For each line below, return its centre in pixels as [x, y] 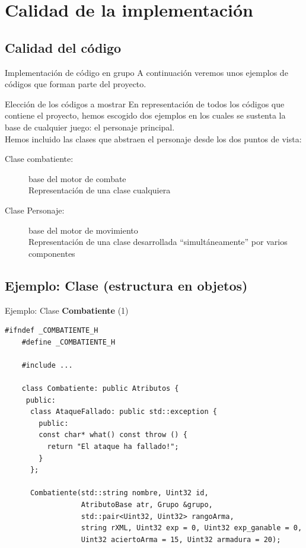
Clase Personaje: [35, 210]
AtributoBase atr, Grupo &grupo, [147, 505]
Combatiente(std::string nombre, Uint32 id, [119, 493]
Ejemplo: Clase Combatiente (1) [67, 310]
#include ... [47, 365]
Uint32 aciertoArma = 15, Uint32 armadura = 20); [181, 539]
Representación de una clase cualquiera [100, 190]
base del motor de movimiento [83, 230]
